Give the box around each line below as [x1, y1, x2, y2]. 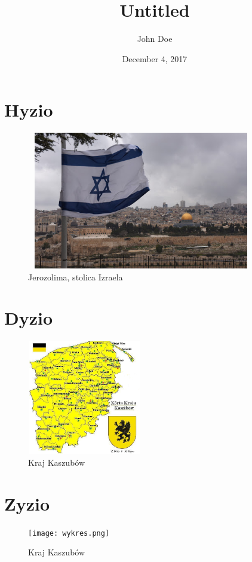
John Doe [137, 32, 173, 45]
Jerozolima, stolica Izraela [28, 270, 123, 283]
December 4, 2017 [122, 52, 188, 65]
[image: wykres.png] [28, 529, 110, 537]
